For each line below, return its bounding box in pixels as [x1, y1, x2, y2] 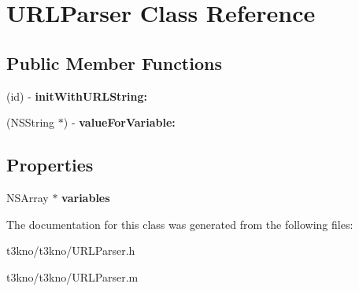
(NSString [6, 114, 55, 131]
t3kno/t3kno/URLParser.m [6, 268, 139, 285]
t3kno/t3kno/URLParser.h [6, 242, 135, 259]
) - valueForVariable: [63, 114, 176, 131]
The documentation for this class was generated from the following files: [6, 215, 353, 232]
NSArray [6, 189, 49, 205]
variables [61, 189, 110, 205]
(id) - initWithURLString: [6, 87, 147, 104]
